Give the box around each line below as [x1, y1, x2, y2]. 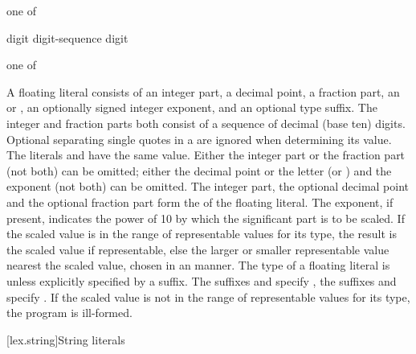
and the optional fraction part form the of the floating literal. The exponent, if [6, 193, 394, 210]
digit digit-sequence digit [6, 29, 128, 46]
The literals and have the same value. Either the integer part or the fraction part [6, 146, 406, 163]
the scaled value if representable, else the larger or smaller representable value [6, 241, 389, 257]
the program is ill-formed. [6, 304, 133, 321]
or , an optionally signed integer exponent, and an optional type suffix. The [6, 99, 377, 116]
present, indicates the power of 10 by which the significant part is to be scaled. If [6, 209, 405, 226]
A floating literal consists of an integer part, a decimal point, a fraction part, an [6, 83, 400, 100]
